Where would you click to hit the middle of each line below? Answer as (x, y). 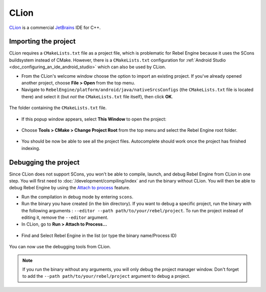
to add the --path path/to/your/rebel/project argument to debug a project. (106, 276)
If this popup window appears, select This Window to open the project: (94, 119)
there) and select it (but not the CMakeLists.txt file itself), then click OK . (97, 96)
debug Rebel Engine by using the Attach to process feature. (70, 188)
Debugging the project (44, 162)
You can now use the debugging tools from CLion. (60, 247)
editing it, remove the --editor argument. (65, 217)
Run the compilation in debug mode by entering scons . (77, 197)
